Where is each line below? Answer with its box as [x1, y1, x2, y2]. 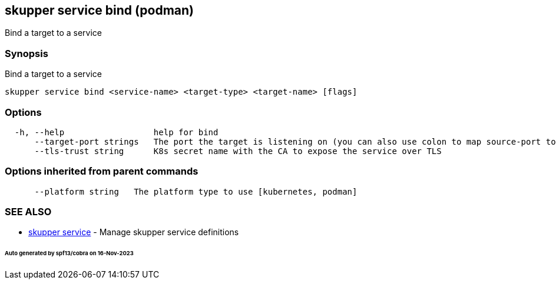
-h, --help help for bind [14, 127, 219, 137]
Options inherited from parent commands [5, 165, 198, 178]
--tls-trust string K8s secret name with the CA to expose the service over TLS [34, 146, 442, 156]
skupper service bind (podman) [5, 3, 194, 18]
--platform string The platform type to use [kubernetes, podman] [34, 186, 358, 196]
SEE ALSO [5, 206, 52, 218]
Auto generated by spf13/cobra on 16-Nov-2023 [5, 250, 134, 257]
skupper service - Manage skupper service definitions [28, 227, 239, 238]
